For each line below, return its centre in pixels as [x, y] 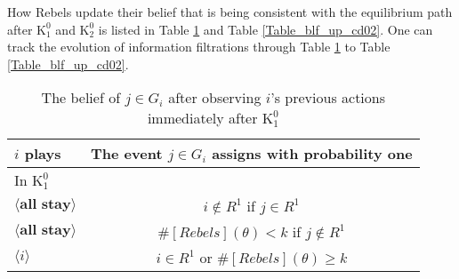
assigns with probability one [312, 154]
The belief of [81, 98]
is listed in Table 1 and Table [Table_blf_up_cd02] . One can [266, 29]
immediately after [202, 118]
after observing [215, 98]
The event [127, 154]
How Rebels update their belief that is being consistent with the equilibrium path [230, 12]
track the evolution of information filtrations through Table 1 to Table [199, 47]
